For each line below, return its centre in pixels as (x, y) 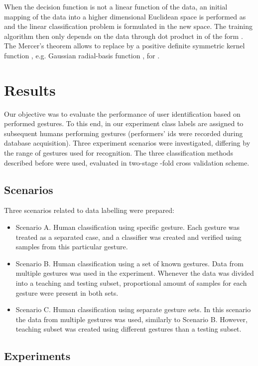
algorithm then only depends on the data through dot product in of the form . (124, 36)
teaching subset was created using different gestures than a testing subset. (129, 329)
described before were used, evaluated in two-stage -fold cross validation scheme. (127, 162)
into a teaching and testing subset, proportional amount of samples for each (131, 283)
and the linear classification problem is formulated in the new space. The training (129, 26)
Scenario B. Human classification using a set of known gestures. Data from (129, 263)
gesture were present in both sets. (67, 292)
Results (30, 90)
